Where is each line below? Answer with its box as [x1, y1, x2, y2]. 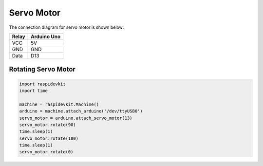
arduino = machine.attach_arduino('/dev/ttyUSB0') [19, 109, 143, 114]
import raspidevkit [19, 81, 66, 87]
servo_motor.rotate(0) [19, 149, 74, 155]
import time [19, 88, 48, 93]
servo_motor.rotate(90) [19, 122, 76, 128]
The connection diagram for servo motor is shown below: [9, 24, 124, 30]
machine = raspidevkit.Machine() [19, 101, 99, 107]
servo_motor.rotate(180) [19, 135, 79, 141]
